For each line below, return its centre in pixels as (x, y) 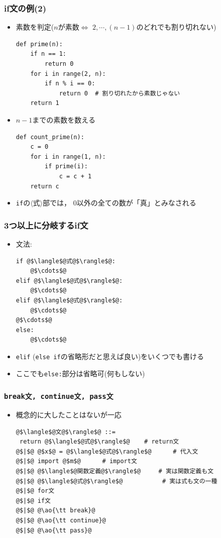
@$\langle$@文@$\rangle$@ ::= (66, 432)
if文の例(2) (25, 8)
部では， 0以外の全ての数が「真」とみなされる (120, 203)
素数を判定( (35, 27)
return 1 (45, 103)
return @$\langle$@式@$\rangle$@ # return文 (99, 442)
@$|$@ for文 (35, 491)
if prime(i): (66, 167)
